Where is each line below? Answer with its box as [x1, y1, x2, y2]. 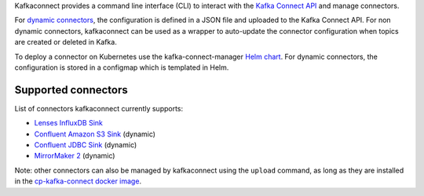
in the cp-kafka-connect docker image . [14, 176, 141, 186]
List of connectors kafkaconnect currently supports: [14, 103, 184, 113]
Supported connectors [14, 83, 129, 96]
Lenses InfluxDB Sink [34, 118, 104, 128]
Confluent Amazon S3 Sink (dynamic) [34, 129, 156, 139]
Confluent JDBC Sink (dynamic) [34, 140, 137, 150]
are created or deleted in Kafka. [14, 38, 117, 47]
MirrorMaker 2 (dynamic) [34, 151, 115, 161]
